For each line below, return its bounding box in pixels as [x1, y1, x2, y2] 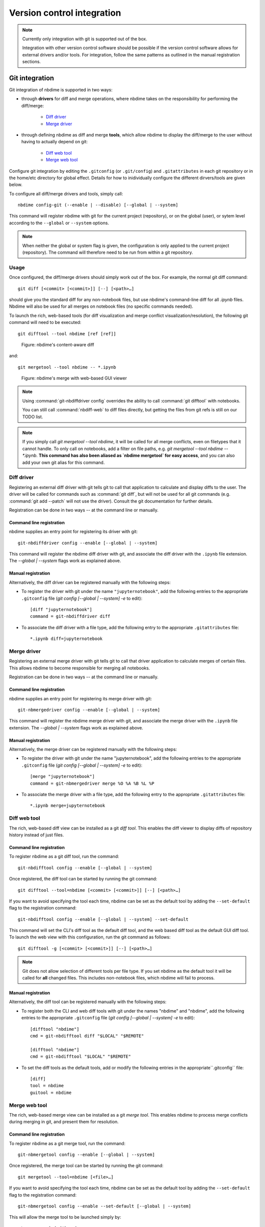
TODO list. [22, 414, 43, 420]
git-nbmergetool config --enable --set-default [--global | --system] [18, 1203, 191, 1209]
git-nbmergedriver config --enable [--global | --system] [18, 707, 160, 713]
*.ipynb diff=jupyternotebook [30, 636, 103, 641]
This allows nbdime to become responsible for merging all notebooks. [9, 665, 150, 671]
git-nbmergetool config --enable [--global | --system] [18, 1152, 155, 1158]
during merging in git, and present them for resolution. [9, 1119, 119, 1125]
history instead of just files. [9, 832, 64, 838]
